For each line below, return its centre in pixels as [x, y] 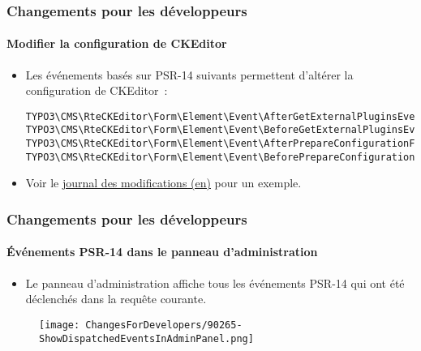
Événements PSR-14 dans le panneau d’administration [162, 252]
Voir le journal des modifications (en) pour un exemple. [163, 183]
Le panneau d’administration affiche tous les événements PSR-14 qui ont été [215, 283]
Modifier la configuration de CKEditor [117, 43]
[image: [60, 325]
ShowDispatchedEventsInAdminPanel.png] [146, 338]
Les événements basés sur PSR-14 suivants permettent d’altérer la [189, 74]
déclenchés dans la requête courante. [116, 299]
